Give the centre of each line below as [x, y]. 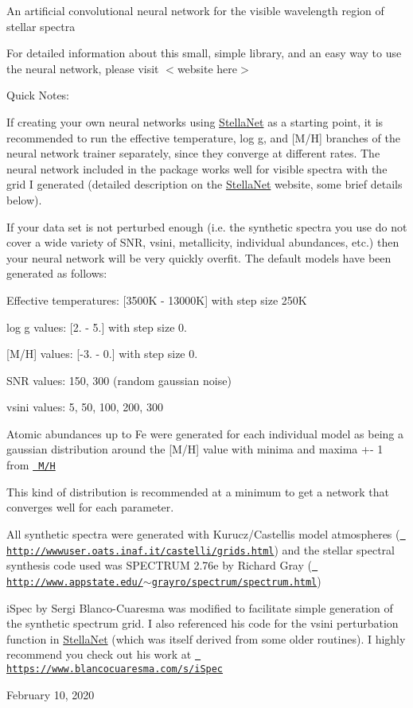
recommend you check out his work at [99, 654]
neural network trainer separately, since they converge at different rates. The [193, 153]
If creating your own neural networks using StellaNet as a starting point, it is [195, 121]
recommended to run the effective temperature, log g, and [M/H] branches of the [203, 137]
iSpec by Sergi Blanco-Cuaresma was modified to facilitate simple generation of [200, 607]
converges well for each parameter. [90, 507]
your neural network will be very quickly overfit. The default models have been [199, 257]
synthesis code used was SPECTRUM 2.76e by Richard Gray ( [159, 565]
